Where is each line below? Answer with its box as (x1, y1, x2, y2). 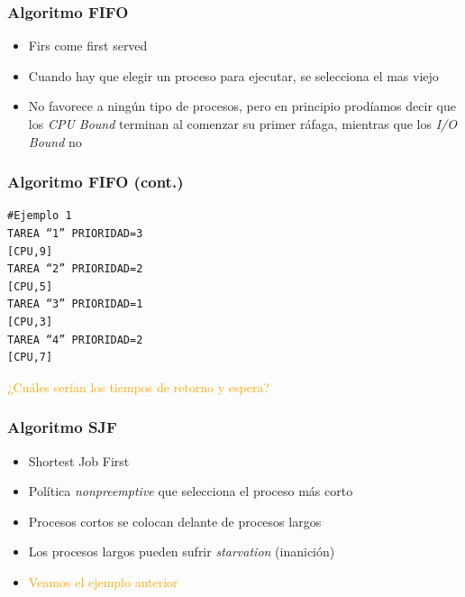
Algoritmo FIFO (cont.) (7, 170, 184, 193)
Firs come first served (28, 36, 148, 55)
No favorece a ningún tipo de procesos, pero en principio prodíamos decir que (28, 96, 456, 115)
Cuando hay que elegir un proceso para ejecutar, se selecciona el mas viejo (28, 66, 439, 85)
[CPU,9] (7, 244, 53, 258)
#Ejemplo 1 (7, 209, 72, 223)
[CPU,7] (7, 351, 53, 364)
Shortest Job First (28, 451, 130, 470)
